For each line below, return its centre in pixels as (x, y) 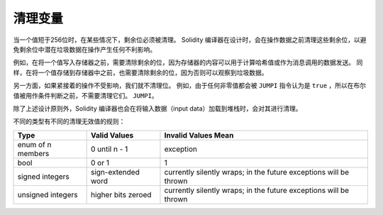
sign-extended (115, 172)
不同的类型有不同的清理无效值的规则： (69, 121)
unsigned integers (48, 194)
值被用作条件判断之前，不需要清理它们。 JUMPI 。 (86, 95)
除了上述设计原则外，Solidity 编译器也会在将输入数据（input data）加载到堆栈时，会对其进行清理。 (157, 108)
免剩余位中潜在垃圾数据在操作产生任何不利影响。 (84, 49)
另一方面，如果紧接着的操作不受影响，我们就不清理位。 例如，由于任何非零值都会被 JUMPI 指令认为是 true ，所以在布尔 (190, 86)
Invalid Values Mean (199, 135)
